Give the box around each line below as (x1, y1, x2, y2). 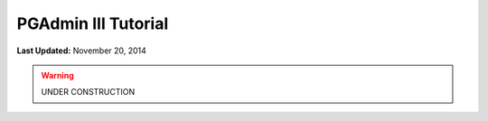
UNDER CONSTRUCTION (41, 87, 136, 98)
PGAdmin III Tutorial (16, 14, 169, 33)
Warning (41, 70, 74, 80)
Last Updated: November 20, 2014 (16, 45, 146, 56)
